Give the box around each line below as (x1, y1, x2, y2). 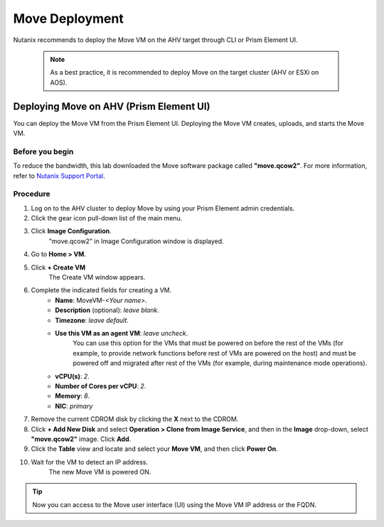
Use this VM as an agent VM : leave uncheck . (55, 329, 188, 337)
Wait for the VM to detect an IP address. (31, 457, 149, 466)
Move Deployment (13, 11, 124, 26)
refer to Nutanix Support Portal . (13, 171, 106, 180)
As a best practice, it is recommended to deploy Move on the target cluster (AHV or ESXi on (50, 68, 319, 77)
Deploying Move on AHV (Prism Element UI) (13, 100, 210, 112)
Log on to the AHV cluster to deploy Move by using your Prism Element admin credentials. (31, 203, 295, 213)
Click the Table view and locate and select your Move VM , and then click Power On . (31, 445, 279, 453)
